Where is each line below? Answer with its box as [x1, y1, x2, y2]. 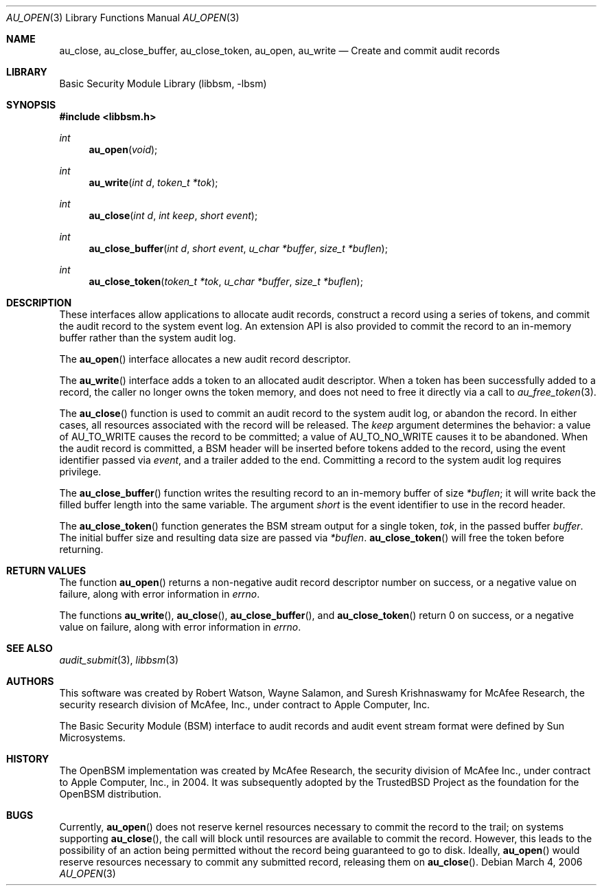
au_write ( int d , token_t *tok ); [89, 177, 218, 188]
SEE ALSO [6, 642, 53, 654]
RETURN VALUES [6, 565, 86, 576]
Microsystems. [59, 732, 126, 743]
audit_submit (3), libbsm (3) [59, 654, 179, 666]
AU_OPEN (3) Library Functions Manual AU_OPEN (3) [6, 12, 240, 23]
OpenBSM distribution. [59, 788, 162, 800]
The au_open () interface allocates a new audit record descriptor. [59, 353, 351, 365]
